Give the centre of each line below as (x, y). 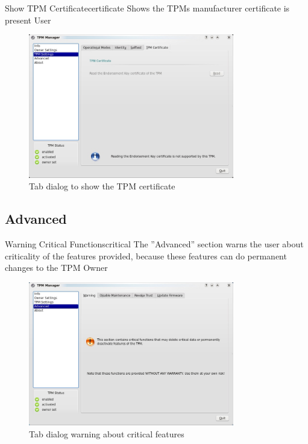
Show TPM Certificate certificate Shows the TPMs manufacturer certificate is (147, 8)
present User (28, 20)
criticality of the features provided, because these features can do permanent (146, 255)
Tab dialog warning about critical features (107, 433)
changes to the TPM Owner (56, 268)
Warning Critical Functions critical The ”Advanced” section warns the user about (154, 243)
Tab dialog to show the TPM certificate (102, 186)
